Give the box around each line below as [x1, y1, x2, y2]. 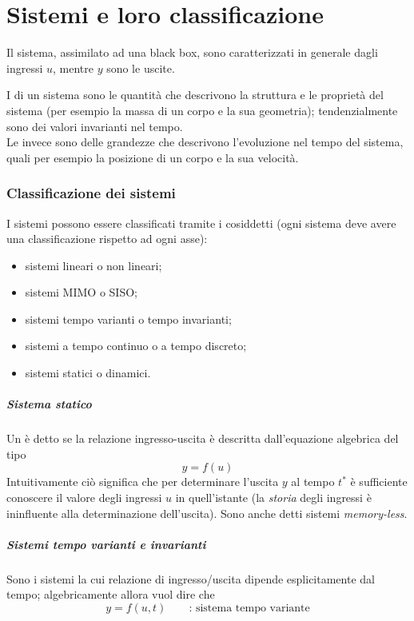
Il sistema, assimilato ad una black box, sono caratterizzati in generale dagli [6, 44, 378, 61]
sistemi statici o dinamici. [25, 364, 151, 381]
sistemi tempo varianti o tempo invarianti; [25, 310, 232, 327]
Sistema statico [6, 396, 92, 412]
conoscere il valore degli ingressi [6, 489, 162, 505]
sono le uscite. [106, 59, 175, 76]
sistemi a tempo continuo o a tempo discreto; [25, 337, 247, 354]
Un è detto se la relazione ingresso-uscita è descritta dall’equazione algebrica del [6, 430, 399, 447]
